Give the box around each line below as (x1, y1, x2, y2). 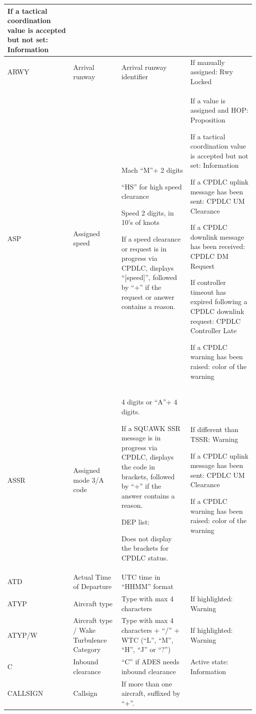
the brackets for (121, 543, 169, 553)
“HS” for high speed (121, 181, 182, 191)
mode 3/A (73, 474, 104, 485)
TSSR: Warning (190, 434, 238, 444)
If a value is (190, 95, 225, 105)
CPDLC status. (121, 552, 168, 562)
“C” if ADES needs (121, 656, 180, 667)
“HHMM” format (121, 581, 174, 591)
